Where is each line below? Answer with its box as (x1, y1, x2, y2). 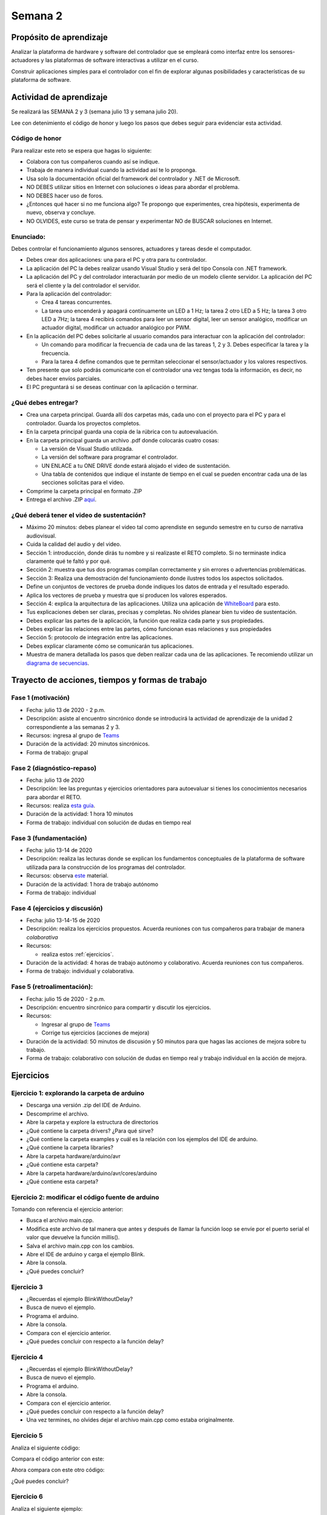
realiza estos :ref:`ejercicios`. (41, 950, 114, 957)
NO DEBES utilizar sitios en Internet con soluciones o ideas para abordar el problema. (26, 184, 240, 191)
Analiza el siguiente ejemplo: (11, 1505, 83, 1512)
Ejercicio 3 (11, 1282, 43, 1291)
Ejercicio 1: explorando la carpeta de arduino (11, 1089, 145, 1097)
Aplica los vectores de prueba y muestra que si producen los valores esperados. (26, 591, 227, 599)
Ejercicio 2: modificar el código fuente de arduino (11, 1193, 160, 1201)
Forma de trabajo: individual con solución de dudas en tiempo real (26, 819, 191, 826)
